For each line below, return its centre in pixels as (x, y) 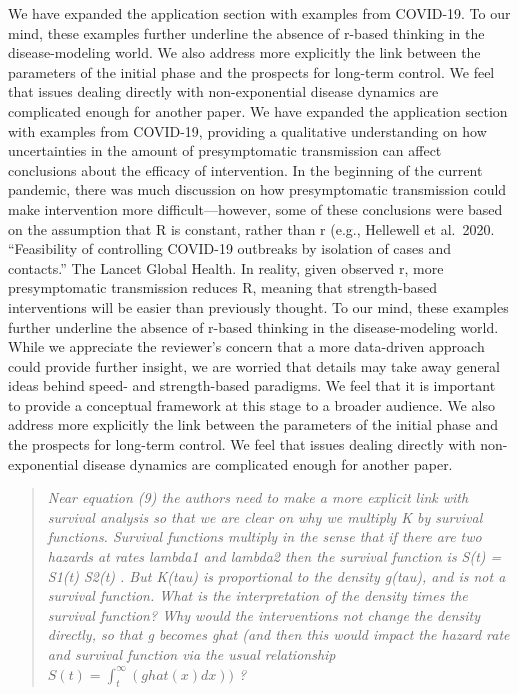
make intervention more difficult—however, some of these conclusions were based (255, 208)
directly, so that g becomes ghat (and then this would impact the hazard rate (278, 634)
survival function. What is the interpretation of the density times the (257, 595)
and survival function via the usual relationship (191, 654)
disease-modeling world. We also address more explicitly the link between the (244, 52)
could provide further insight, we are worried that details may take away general (254, 365)
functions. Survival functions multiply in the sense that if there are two (264, 536)
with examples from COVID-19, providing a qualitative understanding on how (247, 130)
